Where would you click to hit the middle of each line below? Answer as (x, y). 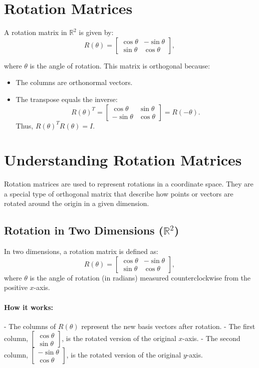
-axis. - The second (211, 338)
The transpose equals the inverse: (67, 99)
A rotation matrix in (36, 32)
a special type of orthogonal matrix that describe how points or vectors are (119, 193)
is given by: (96, 32)
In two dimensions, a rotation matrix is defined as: (81, 251)
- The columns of (30, 326)
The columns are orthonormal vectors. (74, 82)
